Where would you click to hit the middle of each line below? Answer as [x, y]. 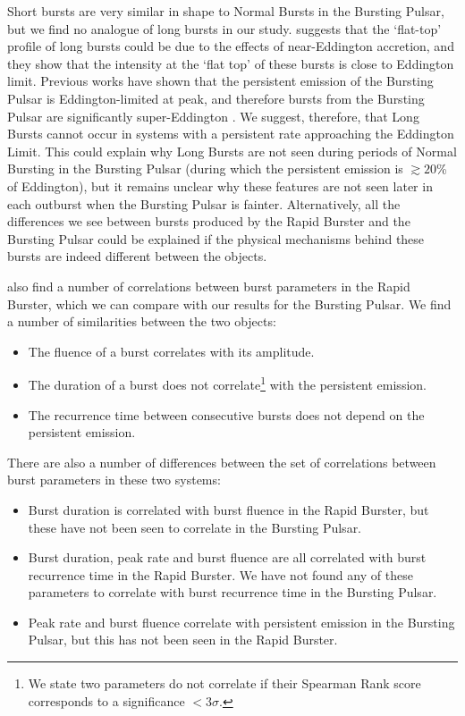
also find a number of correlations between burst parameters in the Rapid [209, 286]
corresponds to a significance [106, 700]
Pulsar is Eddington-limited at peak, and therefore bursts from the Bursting [216, 98]
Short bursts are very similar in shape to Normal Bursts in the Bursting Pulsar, [226, 11]
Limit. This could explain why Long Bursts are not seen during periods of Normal [232, 151]
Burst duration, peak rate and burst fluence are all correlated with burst [227, 557]
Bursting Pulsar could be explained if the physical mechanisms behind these [216, 238]
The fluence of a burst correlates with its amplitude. [171, 351]
